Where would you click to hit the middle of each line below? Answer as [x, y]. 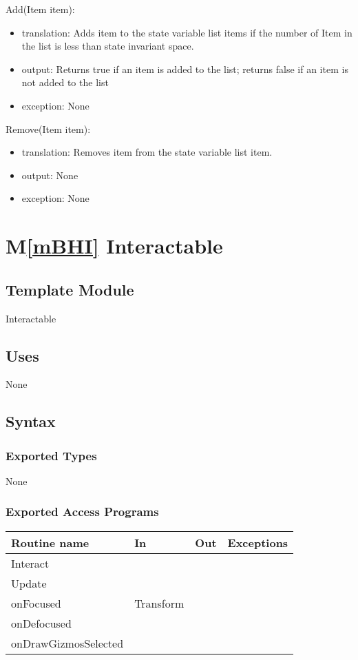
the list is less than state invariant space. [108, 46]
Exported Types [51, 455]
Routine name [50, 542]
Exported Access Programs [82, 512]
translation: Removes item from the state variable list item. [147, 152]
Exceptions [258, 542]
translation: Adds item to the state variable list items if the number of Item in [187, 32]
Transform [159, 603]
